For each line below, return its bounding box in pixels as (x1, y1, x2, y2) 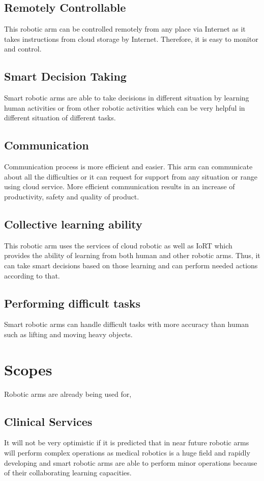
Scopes (4, 359, 52, 379)
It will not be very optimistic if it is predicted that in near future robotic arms (4, 437, 249, 448)
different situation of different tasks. (4, 112, 116, 123)
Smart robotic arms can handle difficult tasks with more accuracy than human (4, 319, 249, 330)
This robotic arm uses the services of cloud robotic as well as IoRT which (4, 240, 232, 250)
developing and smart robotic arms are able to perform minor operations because (4, 457, 257, 468)
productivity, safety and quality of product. (4, 191, 139, 201)
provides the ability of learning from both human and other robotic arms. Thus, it (4, 250, 260, 261)
